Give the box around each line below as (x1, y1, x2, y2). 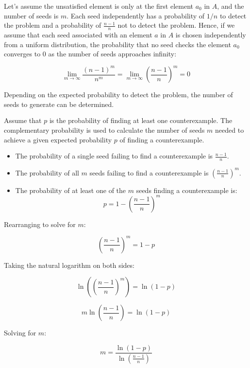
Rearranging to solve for (4, 219, 76, 229)
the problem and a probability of (4, 20, 101, 30)
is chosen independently (175, 30, 246, 40)
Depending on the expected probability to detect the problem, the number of (4, 89, 233, 100)
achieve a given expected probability (4, 134, 112, 144)
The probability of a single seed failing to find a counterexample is (15, 151, 213, 161)
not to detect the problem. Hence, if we (117, 20, 235, 30)
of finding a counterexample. (119, 134, 204, 144)
